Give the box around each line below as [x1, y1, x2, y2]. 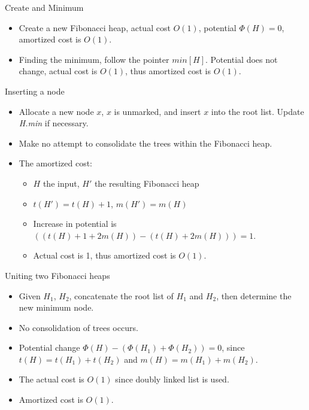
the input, [43, 177, 80, 189]
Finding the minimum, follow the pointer [19, 53, 169, 65]
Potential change [19, 341, 80, 354]
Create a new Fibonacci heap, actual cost [19, 21, 171, 34]
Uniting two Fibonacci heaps [5, 269, 110, 281]
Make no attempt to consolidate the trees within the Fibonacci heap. [19, 136, 272, 149]
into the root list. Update [211, 105, 304, 117]
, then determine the [216, 289, 292, 302]
